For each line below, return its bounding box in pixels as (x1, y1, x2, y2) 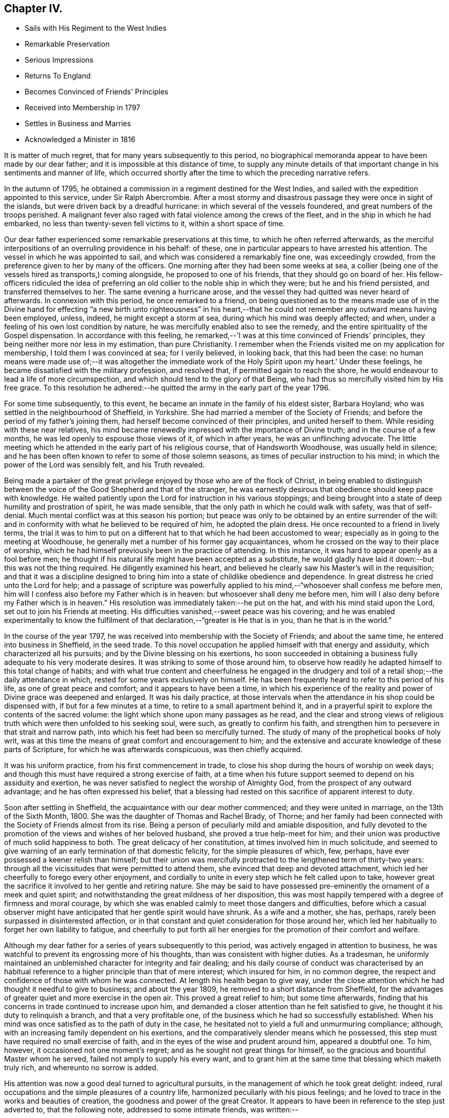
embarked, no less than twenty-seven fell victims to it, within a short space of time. (4, 219, 285, 228)
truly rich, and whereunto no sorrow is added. (4, 1063, 159, 1072)
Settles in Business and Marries (25, 119, 131, 128)
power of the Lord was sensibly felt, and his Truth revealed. (4, 460, 205, 469)
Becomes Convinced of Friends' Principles (25, 87, 168, 96)
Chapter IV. (4, 2, 63, 15)
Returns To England (25, 71, 91, 81)
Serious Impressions (25, 55, 93, 65)
